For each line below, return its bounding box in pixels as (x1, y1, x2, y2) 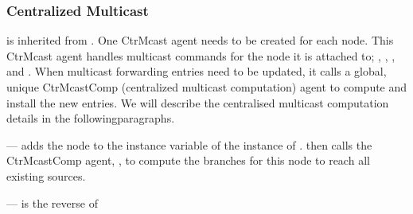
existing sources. (6, 167, 86, 184)
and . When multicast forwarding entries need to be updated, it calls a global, (6, 63, 387, 80)
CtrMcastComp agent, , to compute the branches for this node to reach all (6, 152, 370, 169)
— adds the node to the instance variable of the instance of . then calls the (6, 136, 372, 153)
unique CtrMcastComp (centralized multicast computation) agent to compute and (6, 79, 407, 95)
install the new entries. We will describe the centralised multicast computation (6, 94, 389, 111)
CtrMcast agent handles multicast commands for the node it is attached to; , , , (6, 47, 395, 64)
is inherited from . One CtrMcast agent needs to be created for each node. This (6, 32, 394, 49)
